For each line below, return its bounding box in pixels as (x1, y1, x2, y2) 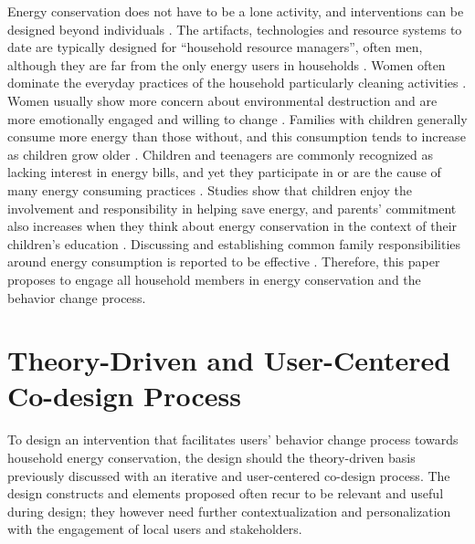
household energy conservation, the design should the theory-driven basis (7, 448, 416, 466)
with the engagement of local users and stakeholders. (7, 519, 302, 539)
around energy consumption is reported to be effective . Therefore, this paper (7, 252, 440, 271)
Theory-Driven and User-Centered (7, 341, 451, 379)
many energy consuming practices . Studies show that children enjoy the (7, 180, 412, 199)
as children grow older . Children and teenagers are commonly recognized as (7, 144, 433, 163)
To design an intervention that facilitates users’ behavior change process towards (7, 430, 459, 449)
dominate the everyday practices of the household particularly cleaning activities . (7, 73, 467, 92)
